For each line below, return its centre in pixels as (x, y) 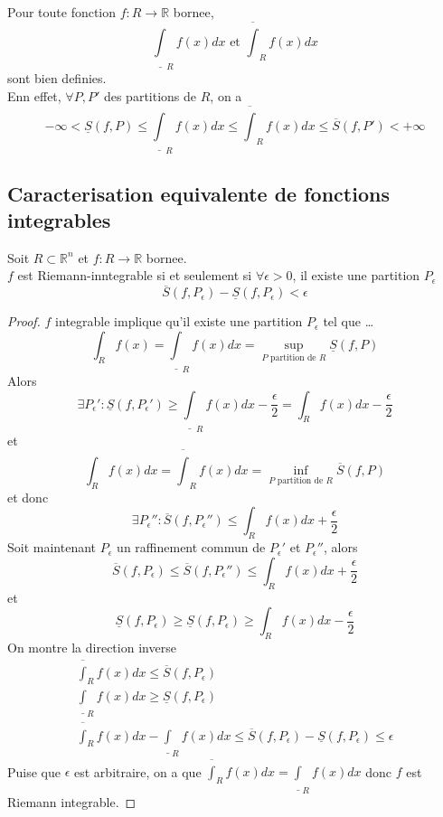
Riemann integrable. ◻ (72, 801)
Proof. (24, 321)
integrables (59, 220)
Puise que (34, 771)
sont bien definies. (57, 78)
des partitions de (150, 95)
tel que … (349, 321)
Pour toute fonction (62, 12)
